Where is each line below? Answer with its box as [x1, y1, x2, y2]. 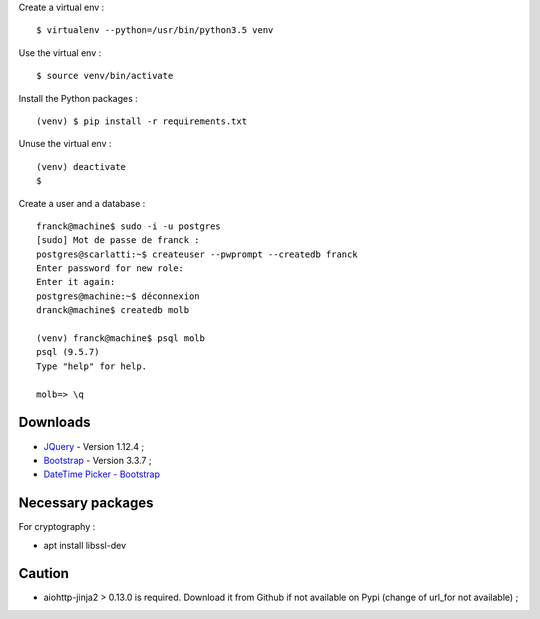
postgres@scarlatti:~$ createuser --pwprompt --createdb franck [36, 248, 359, 260]
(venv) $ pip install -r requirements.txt [36, 115, 248, 127]
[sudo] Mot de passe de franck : [36, 235, 200, 246]
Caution [18, 565, 70, 582]
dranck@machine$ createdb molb [36, 305, 190, 316]
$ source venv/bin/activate [36, 70, 174, 82]
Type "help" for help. [36, 360, 148, 372]
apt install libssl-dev [43, 539, 127, 551]
